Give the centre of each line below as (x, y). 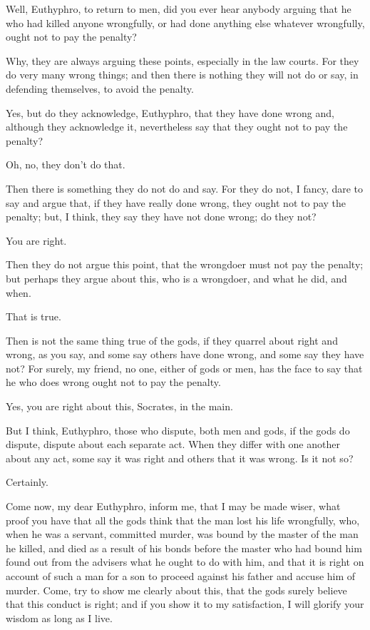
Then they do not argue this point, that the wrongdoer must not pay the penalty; (185, 264)
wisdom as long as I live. (59, 618)
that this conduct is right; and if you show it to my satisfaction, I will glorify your (185, 604)
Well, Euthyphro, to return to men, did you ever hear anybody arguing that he (179, 9)
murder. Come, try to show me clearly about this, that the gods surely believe (176, 590)
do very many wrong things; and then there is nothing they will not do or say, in (182, 75)
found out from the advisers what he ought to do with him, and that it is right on (185, 562)
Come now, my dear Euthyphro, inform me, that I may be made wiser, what (173, 506)
